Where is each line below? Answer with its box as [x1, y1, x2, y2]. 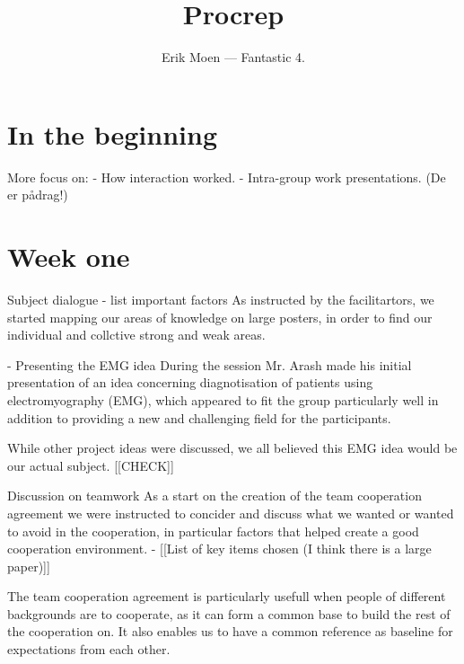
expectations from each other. [7, 640, 171, 659]
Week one [7, 238, 130, 275]
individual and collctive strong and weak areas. [7, 325, 266, 344]
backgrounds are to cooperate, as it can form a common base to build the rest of [7, 604, 451, 623]
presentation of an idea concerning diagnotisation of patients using [7, 373, 373, 392]
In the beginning [7, 115, 217, 152]
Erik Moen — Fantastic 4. [162, 48, 305, 66]
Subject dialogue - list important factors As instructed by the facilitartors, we [7, 289, 434, 308]
